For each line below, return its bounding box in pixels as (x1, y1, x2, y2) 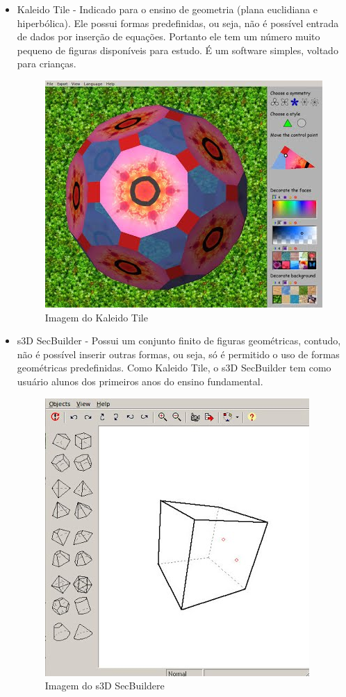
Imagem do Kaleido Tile (44, 310, 148, 324)
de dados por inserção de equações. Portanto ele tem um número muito (17, 29, 320, 44)
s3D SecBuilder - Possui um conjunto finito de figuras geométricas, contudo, (17, 333, 341, 348)
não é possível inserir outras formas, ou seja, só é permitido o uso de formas (17, 346, 340, 361)
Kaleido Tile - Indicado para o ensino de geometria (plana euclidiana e (17, 2, 318, 16)
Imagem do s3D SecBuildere (44, 678, 165, 693)
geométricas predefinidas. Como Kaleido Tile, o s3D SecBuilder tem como (17, 360, 331, 375)
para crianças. (17, 56, 76, 71)
